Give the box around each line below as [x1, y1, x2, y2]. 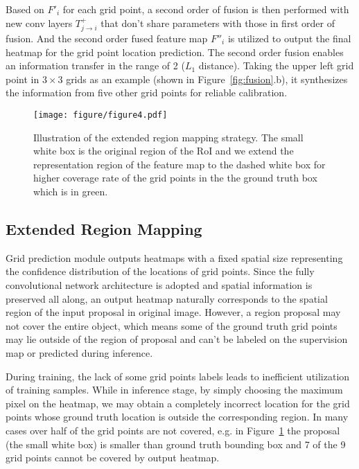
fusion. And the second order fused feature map [6, 31, 208, 46]
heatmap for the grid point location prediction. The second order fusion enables [6, 44, 344, 59]
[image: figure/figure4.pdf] [33, 109, 168, 120]
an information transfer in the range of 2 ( [6, 58, 185, 73]
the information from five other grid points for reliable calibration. [6, 85, 288, 100]
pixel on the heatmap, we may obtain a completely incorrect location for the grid [6, 396, 350, 410]
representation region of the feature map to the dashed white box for [33, 157, 326, 171]
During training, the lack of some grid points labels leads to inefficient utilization [6, 369, 350, 383]
